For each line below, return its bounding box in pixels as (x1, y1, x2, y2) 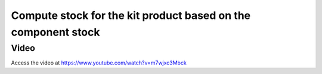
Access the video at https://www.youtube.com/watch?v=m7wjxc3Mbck (11, 59, 187, 66)
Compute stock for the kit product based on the (11, 9, 250, 22)
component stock (11, 25, 100, 38)
